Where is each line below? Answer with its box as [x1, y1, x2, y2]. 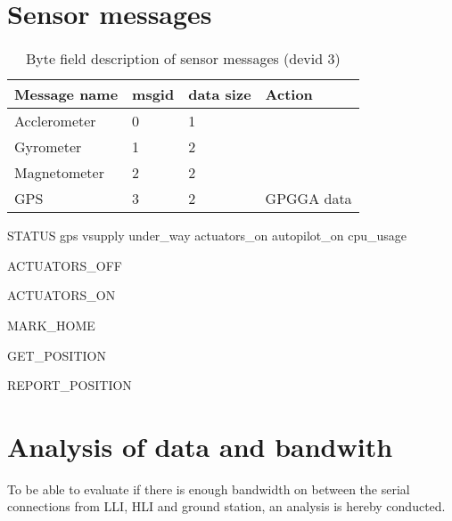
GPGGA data [265, 188, 352, 209]
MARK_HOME [7, 315, 95, 334]
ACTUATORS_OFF [7, 256, 122, 274]
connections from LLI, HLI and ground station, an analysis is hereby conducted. [7, 497, 446, 516]
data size [188, 84, 251, 105]
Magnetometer [14, 162, 104, 183]
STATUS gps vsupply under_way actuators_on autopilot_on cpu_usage [7, 226, 407, 245]
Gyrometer [14, 136, 82, 158]
